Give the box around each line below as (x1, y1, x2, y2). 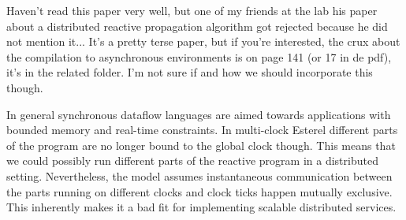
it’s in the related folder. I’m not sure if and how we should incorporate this (6, 64, 373, 80)
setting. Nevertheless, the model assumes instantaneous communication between (6, 167, 393, 184)
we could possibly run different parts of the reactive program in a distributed (6, 152, 378, 169)
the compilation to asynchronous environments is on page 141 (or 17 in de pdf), (6, 48, 392, 65)
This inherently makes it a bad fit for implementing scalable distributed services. (6, 199, 397, 215)
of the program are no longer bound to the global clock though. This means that (6, 136, 396, 153)
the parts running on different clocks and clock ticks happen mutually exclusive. (6, 183, 393, 199)
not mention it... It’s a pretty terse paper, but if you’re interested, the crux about (6, 33, 400, 50)
